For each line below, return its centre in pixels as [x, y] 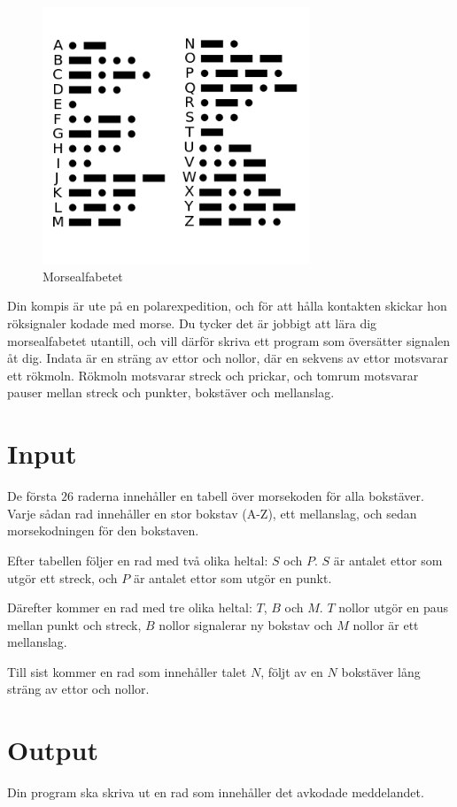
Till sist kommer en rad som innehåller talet [127, 671]
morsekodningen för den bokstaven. [103, 530]
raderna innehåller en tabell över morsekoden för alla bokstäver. [251, 496]
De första [32, 496]
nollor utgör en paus [394, 607]
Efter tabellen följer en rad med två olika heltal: [138, 560]
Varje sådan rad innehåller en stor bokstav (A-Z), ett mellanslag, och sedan [212, 513]
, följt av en [292, 671]
